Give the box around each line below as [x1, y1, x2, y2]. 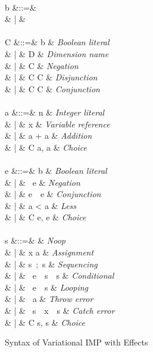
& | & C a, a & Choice [5, 141, 87, 153]
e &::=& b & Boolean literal [5, 164, 107, 176]
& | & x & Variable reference [5, 117, 110, 130]
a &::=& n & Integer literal [5, 105, 105, 118]
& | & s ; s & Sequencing [5, 257, 98, 270]
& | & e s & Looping [5, 281, 89, 293]
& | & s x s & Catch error [5, 304, 115, 317]
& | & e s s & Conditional [5, 269, 114, 282]
